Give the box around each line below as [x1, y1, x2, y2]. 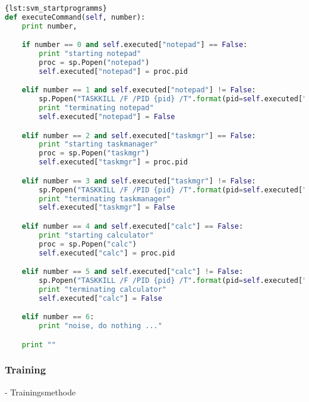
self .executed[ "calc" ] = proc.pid [39, 248, 175, 257]
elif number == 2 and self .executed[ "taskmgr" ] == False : [21, 131, 256, 140]
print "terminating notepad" [39, 104, 154, 113]
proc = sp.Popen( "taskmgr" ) [39, 149, 150, 158]
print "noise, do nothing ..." [39, 322, 162, 331]
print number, [21, 21, 77, 30]
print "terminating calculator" [39, 285, 167, 294]
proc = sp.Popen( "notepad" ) [39, 58, 150, 67]
